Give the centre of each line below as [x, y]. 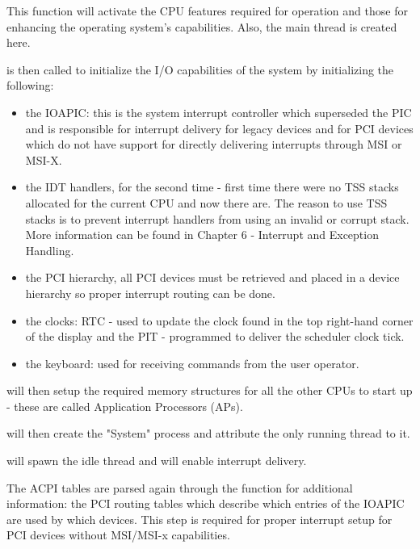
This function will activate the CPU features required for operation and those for [207, 10]
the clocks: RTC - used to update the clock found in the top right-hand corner [219, 320]
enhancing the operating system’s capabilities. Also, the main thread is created [202, 26]
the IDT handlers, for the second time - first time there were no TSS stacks [212, 187]
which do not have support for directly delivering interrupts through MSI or [214, 144]
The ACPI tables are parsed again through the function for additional [180, 487]
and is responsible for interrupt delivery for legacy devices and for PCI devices [219, 128]
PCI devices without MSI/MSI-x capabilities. [118, 535]
